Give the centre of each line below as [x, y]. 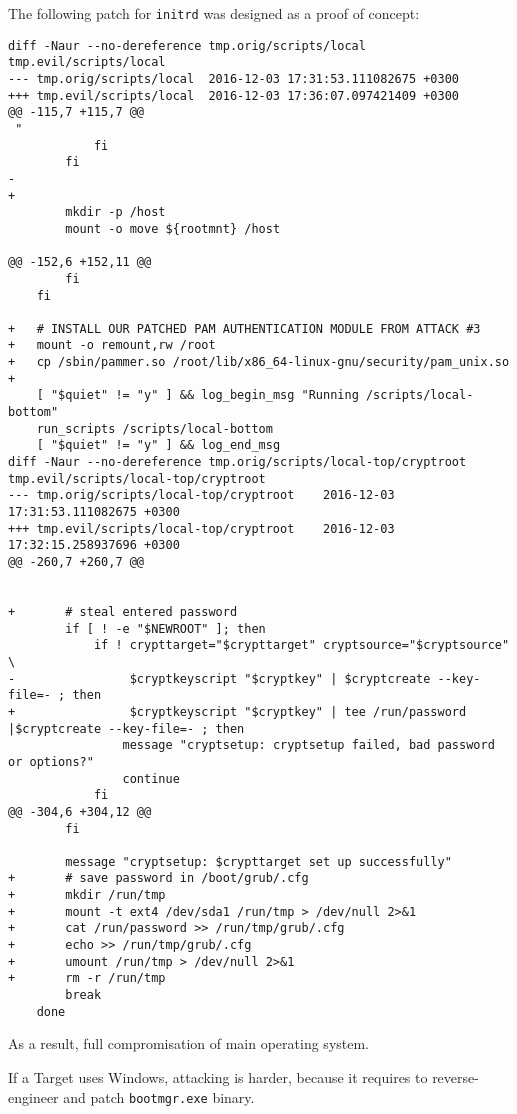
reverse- [455, 1076]
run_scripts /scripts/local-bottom [154, 428]
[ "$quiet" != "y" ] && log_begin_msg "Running [197, 395]
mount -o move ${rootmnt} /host [173, 228]
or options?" [51, 761]
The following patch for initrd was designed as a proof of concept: [214, 13]
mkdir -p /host [115, 212]
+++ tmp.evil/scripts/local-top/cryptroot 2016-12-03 [201, 528]
